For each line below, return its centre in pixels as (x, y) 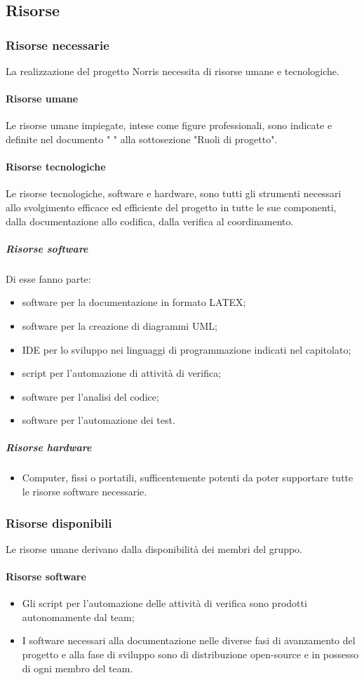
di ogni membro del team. (77, 668)
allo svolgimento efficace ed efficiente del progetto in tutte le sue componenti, (171, 207)
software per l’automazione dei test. (99, 420)
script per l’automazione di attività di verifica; (122, 373)
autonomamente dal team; (78, 616)
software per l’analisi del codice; (90, 396)
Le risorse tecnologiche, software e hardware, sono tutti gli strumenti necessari (174, 193)
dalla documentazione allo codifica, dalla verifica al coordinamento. (150, 221)
